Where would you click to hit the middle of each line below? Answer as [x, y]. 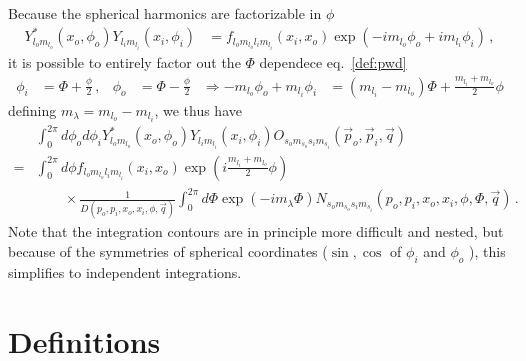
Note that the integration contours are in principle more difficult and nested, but [256, 231]
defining [32, 109]
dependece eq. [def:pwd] [333, 61]
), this [487, 251]
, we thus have [198, 109]
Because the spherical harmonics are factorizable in [165, 13]
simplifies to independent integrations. [125, 271]
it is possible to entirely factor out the [124, 61]
